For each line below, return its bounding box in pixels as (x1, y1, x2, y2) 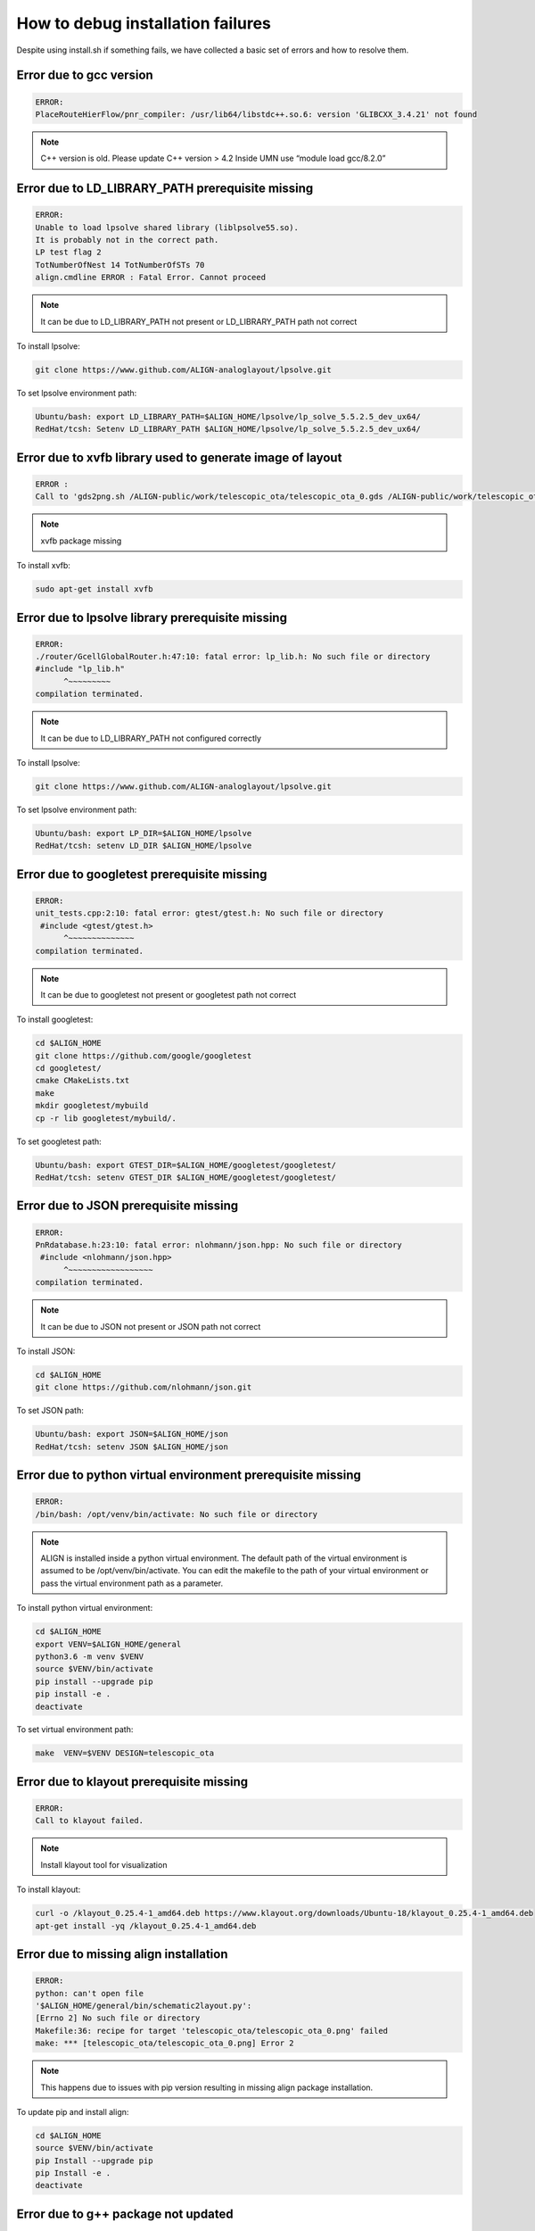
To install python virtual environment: (16, 1603, 153, 1613)
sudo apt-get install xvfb (35, 585, 153, 594)
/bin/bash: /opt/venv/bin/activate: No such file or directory (35, 1509, 318, 1519)
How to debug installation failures (16, 13, 272, 33)
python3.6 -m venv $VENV (35, 1651, 144, 1662)
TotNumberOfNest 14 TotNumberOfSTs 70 (35, 260, 205, 270)
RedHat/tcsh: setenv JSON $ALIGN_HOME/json (35, 1441, 229, 1452)
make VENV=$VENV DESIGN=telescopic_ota (35, 1748, 214, 1758)
